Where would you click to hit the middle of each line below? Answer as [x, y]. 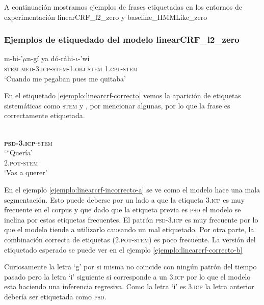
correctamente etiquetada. [45, 115]
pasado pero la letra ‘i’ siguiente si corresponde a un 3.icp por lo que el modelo [127, 276]
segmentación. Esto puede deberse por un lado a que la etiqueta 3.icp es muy [125, 199]
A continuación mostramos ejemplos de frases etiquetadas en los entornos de [123, 7]
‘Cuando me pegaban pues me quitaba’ [65, 78]
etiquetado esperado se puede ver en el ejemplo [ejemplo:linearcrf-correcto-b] [123, 249]
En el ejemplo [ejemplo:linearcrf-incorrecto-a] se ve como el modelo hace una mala [132, 189]
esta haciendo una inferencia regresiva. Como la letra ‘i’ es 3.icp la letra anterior [129, 286]
